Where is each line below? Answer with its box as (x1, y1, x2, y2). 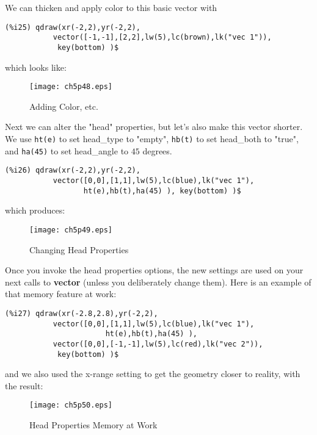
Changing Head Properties (29, 243, 129, 256)
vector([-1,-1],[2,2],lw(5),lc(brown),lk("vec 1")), (53, 33, 272, 42)
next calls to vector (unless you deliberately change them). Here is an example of (5, 275, 312, 288)
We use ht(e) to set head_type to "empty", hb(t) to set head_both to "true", (5, 132, 299, 145)
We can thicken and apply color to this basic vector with (5, 1, 217, 13)
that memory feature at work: (5, 287, 117, 300)
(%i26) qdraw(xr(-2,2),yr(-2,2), (5, 166, 140, 175)
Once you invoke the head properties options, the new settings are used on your (5, 264, 304, 276)
